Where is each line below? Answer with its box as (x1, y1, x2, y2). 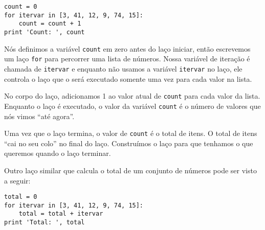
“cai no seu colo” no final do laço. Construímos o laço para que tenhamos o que (4, 137, 253, 148)
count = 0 (4, 3, 37, 10)
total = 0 (4, 193, 37, 201)
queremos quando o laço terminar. (4, 148, 111, 158)
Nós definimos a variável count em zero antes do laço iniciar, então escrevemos (4, 43, 251, 54)
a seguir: (4, 175, 31, 186)
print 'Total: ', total (4, 219, 85, 226)
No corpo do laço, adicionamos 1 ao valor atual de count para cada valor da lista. (4, 90, 260, 101)
